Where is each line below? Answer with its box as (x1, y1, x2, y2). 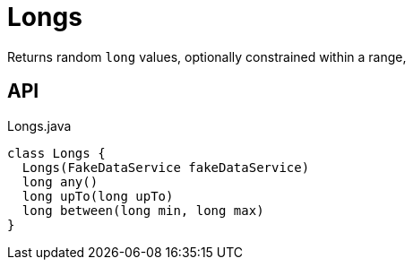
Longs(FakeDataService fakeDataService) (22, 159, 310, 175)
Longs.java (7, 117, 72, 133)
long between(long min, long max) (22, 202, 264, 218)
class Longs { (7, 145, 106, 160)
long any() (22, 174, 99, 189)
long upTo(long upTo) (22, 188, 174, 203)
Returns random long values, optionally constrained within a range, (7, 48, 407, 65)
